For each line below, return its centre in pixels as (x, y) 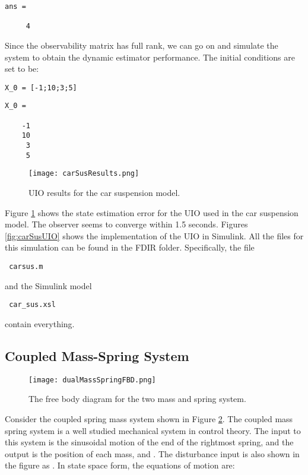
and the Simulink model (48, 285)
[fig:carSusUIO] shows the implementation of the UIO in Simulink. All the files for (154, 235)
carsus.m (26, 266)
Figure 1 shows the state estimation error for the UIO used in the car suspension (152, 212)
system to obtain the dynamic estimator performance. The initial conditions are (150, 57)
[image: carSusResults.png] (84, 174)
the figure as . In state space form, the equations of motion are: (120, 465)
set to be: (22, 69)
